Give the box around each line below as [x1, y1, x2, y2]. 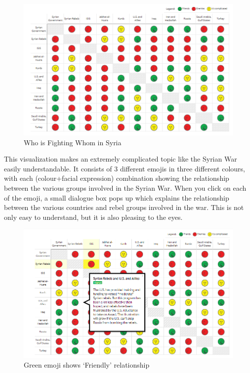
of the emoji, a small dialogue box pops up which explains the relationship [4, 192, 229, 203]
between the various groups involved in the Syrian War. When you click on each [4, 183, 247, 193]
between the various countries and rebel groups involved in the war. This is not [4, 202, 244, 212]
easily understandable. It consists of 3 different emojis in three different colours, [4, 163, 245, 173]
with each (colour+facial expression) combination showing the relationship [4, 173, 229, 183]
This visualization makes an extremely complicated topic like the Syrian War [4, 154, 237, 164]
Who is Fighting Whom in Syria [24, 137, 122, 147]
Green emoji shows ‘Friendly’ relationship [24, 360, 150, 370]
